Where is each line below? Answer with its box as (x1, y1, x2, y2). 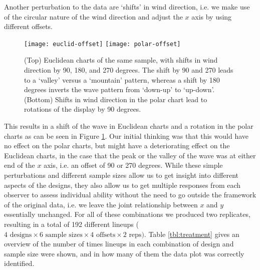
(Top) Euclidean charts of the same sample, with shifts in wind (24, 55, 218, 65)
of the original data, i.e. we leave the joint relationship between (4, 199, 198, 209)
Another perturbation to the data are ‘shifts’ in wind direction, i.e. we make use (4, 2, 250, 12)
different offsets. (4, 21, 53, 32)
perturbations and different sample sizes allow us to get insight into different (4, 169, 239, 180)
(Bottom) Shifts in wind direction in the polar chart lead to (24, 94, 207, 104)
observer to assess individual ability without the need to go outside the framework (4, 189, 256, 200)
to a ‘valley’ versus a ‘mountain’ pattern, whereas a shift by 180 (24, 74, 220, 85)
